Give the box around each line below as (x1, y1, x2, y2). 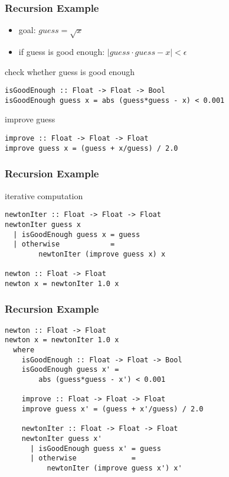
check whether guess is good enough (5, 65, 135, 77)
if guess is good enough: (18, 45, 105, 57)
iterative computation (5, 189, 83, 202)
